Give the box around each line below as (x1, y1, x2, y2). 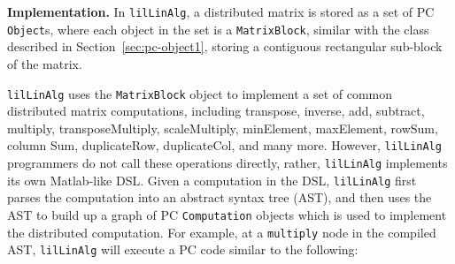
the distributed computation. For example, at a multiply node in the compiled (7, 223, 436, 241)
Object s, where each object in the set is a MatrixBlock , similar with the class (7, 19, 429, 38)
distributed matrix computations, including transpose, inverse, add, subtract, (7, 102, 425, 120)
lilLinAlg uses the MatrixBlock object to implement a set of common (7, 84, 393, 102)
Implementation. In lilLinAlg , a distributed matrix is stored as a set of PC (7, 3, 435, 20)
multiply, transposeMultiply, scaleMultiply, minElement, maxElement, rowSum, (7, 118, 438, 137)
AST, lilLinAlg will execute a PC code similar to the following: (7, 240, 359, 259)
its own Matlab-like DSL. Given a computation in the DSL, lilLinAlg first (7, 170, 417, 189)
